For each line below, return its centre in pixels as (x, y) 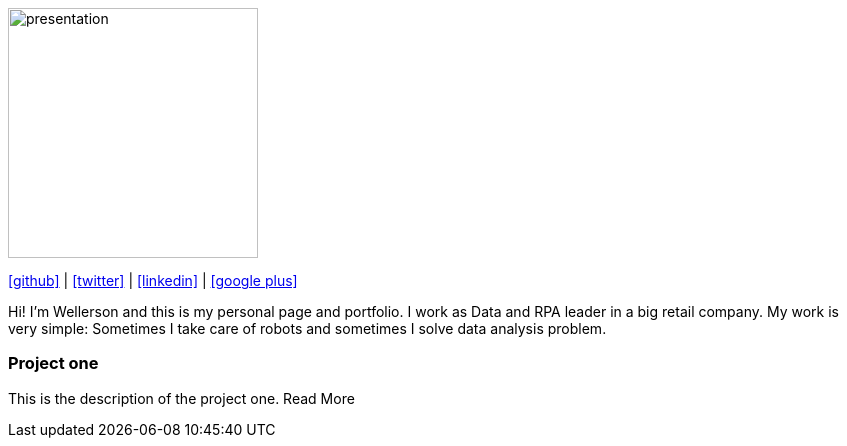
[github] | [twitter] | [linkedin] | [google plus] (153, 280)
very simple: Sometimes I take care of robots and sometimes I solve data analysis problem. (307, 328)
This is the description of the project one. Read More (181, 398)
